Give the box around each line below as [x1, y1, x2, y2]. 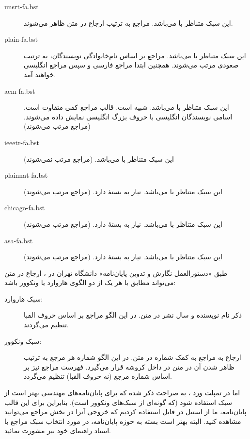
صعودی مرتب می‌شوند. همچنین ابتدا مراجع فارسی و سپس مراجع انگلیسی [24, 60, 239, 70]
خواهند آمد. [24, 69, 56, 79]
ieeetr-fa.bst [4, 137, 40, 147]
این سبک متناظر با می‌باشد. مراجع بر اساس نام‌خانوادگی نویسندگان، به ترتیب [24, 50, 246, 60]
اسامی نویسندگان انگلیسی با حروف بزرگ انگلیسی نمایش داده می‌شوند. [24, 111, 233, 121]
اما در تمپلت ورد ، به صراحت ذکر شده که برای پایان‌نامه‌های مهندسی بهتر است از [4, 388, 240, 398]
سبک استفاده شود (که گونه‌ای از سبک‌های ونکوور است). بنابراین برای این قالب [4, 397, 233, 407]
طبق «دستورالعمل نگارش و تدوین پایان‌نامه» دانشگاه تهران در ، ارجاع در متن [4, 268, 228, 278]
